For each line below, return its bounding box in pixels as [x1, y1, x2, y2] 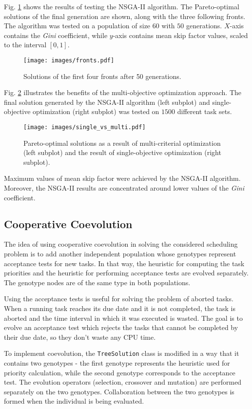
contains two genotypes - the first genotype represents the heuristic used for [4, 358, 230, 368]
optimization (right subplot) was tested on [33, 106, 159, 117]
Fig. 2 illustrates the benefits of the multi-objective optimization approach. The [4, 87, 242, 97]
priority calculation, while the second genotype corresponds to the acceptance [4, 367, 235, 377]
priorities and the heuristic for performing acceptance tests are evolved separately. [4, 268, 249, 278]
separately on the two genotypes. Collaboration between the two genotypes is [4, 386, 234, 396]
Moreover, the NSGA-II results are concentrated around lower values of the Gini [4, 183, 244, 193]
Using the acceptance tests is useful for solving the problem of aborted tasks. [4, 293, 233, 304]
